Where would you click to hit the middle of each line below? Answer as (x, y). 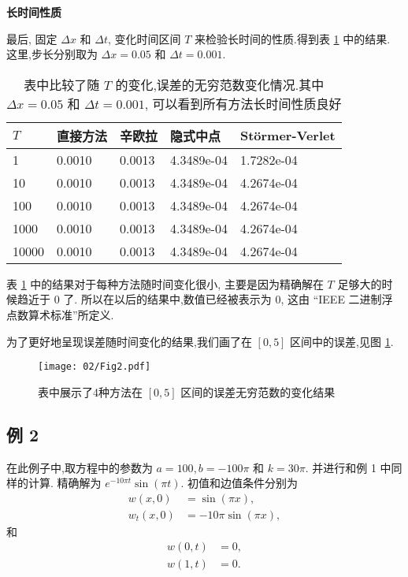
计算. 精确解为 (65, 483)
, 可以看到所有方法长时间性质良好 (243, 103)
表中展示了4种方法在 (90, 391)
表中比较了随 (62, 84)
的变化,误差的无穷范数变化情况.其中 (220, 84)
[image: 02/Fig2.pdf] (95, 367)
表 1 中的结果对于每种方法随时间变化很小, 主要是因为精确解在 (165, 283)
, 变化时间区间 (144, 38)
